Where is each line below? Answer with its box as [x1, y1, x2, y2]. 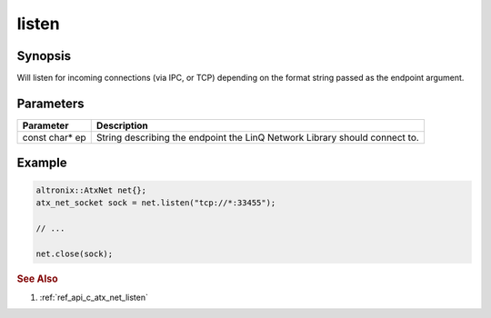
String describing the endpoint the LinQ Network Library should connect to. [95, 131, 420, 144]
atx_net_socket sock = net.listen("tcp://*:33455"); [35, 197, 276, 208]
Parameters [16, 95, 85, 111]
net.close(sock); [35, 248, 114, 259]
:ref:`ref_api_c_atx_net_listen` [39, 292, 149, 303]
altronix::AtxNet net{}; [35, 184, 147, 195]
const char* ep [22, 131, 86, 144]
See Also [16, 273, 58, 285]
